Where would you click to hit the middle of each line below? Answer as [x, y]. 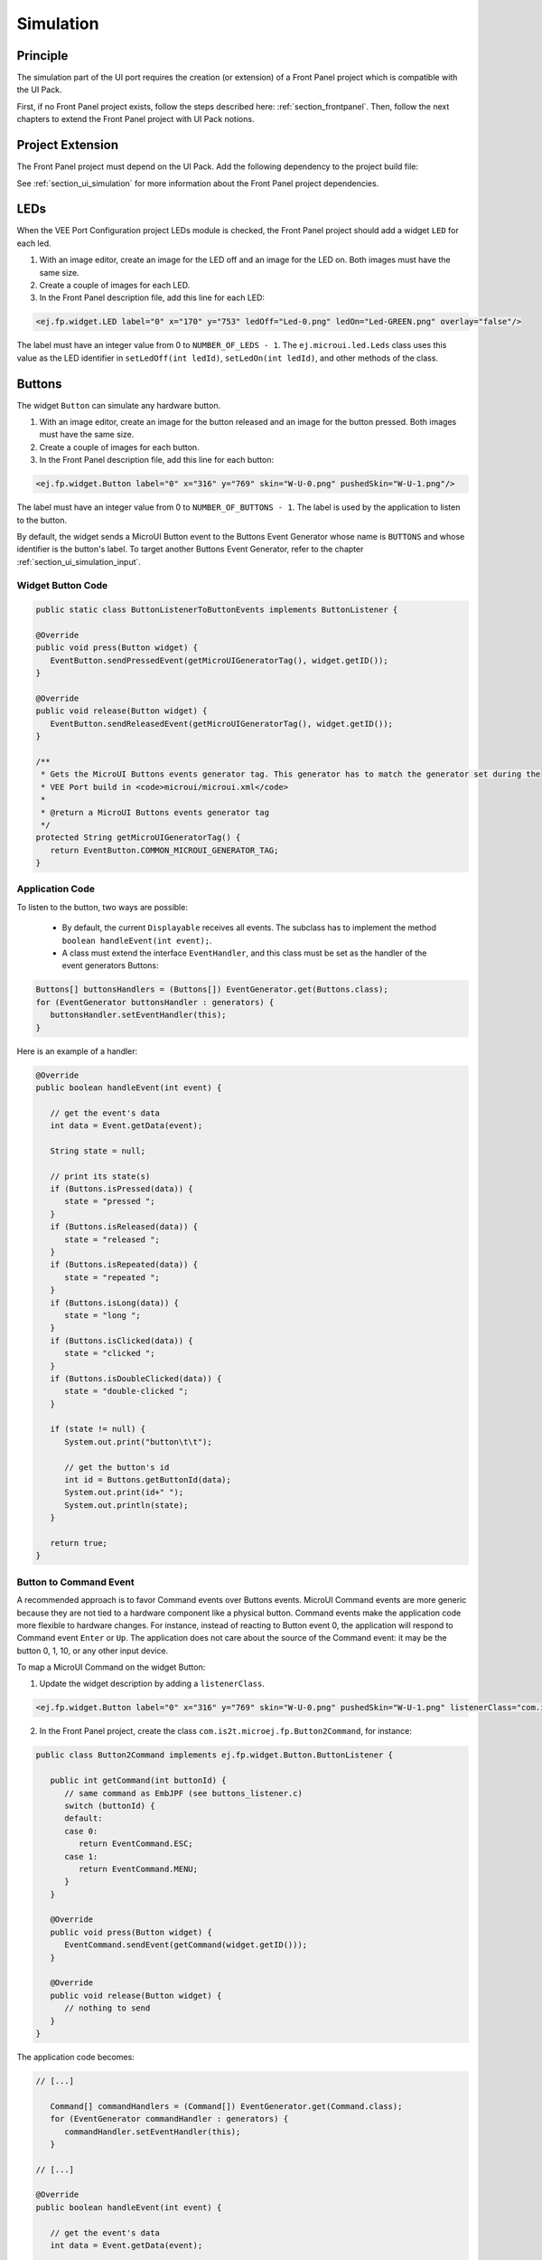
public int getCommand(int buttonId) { [138, 1780]
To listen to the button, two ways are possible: [103, 907]
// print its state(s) [100, 1176]
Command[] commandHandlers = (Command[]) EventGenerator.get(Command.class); [226, 2106]
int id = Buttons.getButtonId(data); [148, 1480]
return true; [79, 1543]
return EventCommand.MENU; [138, 1869]
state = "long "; [103, 1315]
